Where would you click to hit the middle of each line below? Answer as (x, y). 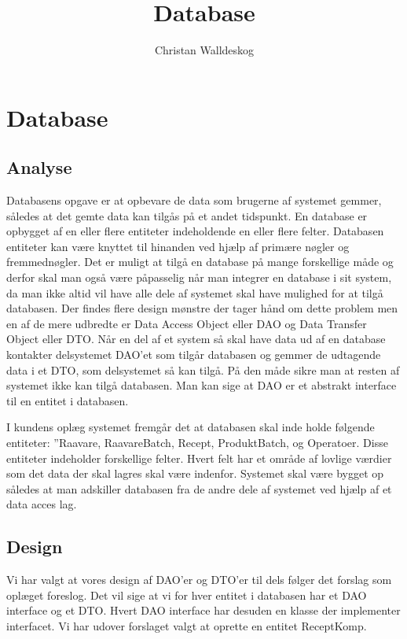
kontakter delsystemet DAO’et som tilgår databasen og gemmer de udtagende (194, 355)
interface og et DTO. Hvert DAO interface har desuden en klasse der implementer (203, 610)
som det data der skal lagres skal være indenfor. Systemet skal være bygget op (195, 473)
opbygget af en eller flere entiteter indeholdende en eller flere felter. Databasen (195, 231)
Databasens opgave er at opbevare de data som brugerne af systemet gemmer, (194, 200)
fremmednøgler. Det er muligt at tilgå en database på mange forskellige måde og (200, 262)
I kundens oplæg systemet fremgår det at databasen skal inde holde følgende (191, 427)
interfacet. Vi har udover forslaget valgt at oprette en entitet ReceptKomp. (187, 625)
